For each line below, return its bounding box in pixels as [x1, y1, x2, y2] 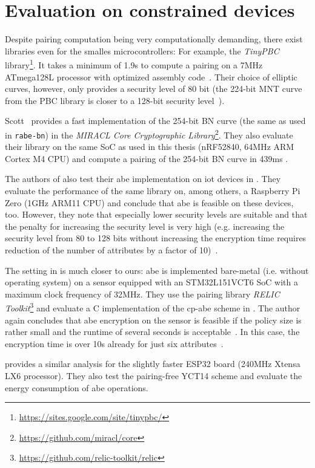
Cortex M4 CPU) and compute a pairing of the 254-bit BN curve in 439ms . [5, 152, 288, 164]
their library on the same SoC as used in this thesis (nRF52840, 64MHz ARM [5, 140, 294, 153]
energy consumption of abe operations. [5, 381, 148, 394]
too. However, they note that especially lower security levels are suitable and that [5, 208, 308, 221]
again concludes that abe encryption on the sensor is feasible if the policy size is [5, 313, 302, 326]
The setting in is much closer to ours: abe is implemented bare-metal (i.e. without [5, 264, 309, 276]
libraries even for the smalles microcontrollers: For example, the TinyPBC [5, 44, 279, 57]
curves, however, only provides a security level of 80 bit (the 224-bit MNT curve [5, 82, 302, 95]
